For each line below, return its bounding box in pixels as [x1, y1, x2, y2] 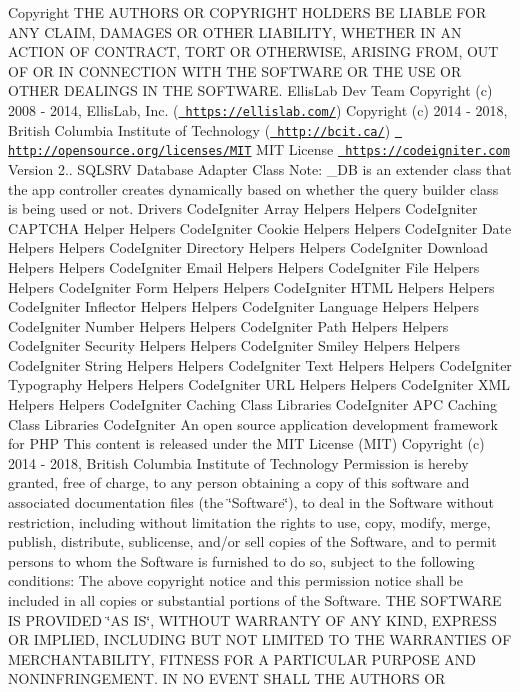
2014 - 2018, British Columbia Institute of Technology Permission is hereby [8, 452, 469, 473]
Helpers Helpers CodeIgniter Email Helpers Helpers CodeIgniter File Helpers [8, 256, 480, 277]
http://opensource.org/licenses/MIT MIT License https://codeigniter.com [8, 139, 510, 160]
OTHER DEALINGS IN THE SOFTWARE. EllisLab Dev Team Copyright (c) [8, 80, 493, 101]
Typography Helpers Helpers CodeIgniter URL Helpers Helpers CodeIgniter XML [8, 374, 511, 395]
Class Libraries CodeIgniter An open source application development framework [8, 413, 498, 434]
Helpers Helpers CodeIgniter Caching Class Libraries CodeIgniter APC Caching [8, 394, 498, 415]
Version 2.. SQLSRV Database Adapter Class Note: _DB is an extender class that [8, 158, 512, 179]
